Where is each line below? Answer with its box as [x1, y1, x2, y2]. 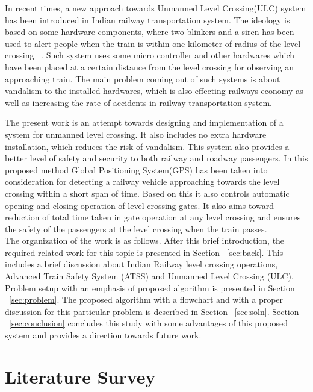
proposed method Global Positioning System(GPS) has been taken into [5, 163, 268, 176]
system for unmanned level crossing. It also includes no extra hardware [5, 128, 267, 140]
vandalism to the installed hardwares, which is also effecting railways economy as [5, 84, 303, 97]
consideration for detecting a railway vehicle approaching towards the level [5, 175, 280, 188]
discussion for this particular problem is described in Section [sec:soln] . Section [5, 305, 299, 317]
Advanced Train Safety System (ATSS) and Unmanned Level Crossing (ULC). [5, 270, 294, 282]
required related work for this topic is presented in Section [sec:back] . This [5, 246, 284, 258]
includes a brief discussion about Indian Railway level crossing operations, [5, 258, 278, 270]
